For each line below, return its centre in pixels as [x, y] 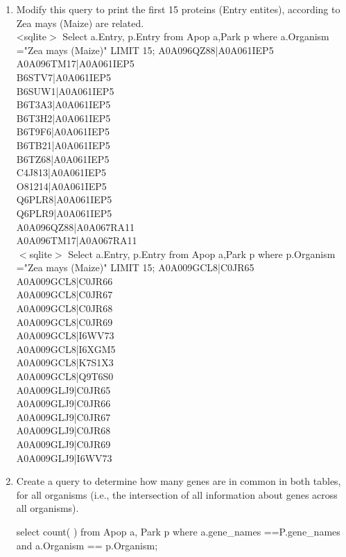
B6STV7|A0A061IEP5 [64, 77]
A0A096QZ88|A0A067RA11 [75, 226]
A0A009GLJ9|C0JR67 [63, 417]
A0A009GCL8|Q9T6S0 [65, 376]
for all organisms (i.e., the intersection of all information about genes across [177, 494]
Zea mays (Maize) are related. [80, 23]
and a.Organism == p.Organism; [87, 545]
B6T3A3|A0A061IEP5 [63, 104]
